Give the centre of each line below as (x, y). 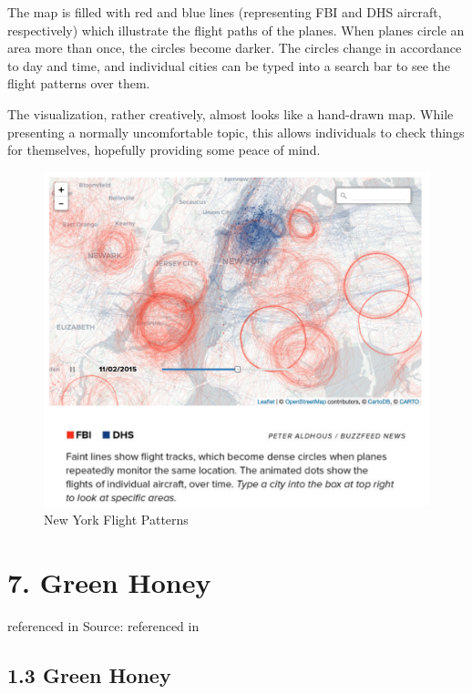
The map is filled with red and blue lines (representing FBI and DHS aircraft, (225, 12)
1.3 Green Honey (89, 674)
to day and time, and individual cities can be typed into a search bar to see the (229, 65)
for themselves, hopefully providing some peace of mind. (164, 150)
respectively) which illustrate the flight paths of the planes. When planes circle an (236, 30)
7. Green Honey (109, 582)
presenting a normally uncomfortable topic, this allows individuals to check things (236, 132)
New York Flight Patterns (116, 520)
